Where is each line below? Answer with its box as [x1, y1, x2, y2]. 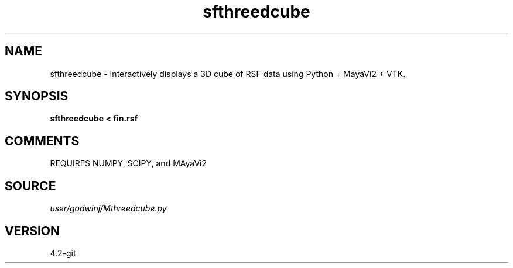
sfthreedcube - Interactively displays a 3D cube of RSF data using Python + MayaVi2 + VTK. [50, 68, 406, 79]
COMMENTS [5, 133, 80, 148]
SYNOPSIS [5, 89, 69, 104]
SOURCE [5, 178, 56, 193]
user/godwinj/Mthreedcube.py [50, 203, 167, 214]
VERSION [5, 223, 60, 238]
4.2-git [50, 248, 76, 258]
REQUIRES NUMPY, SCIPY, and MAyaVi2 [50, 158, 207, 169]
